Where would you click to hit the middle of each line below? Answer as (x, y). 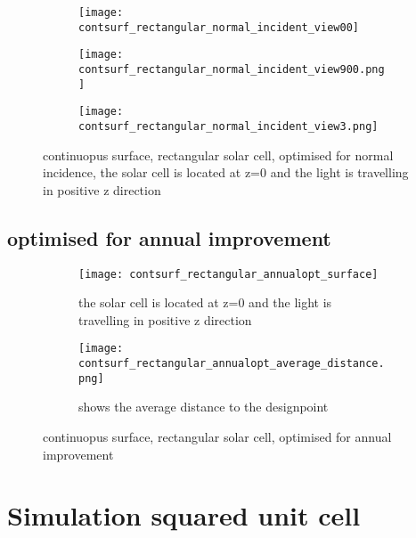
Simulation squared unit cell (184, 515)
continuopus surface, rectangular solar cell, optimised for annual (217, 436)
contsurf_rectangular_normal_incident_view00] (219, 27)
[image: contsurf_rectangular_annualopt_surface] (228, 274)
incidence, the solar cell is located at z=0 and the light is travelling (226, 172)
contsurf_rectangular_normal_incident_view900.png (232, 69)
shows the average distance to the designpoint (204, 407)
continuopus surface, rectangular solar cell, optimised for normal (218, 155)
